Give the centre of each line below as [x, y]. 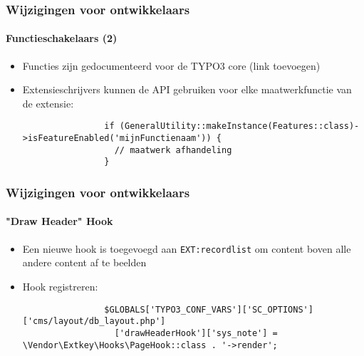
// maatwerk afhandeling [173, 150]
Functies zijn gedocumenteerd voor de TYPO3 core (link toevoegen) [171, 65]
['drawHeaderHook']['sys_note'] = [196, 333]
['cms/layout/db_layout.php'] [94, 321]
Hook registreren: [60, 286]
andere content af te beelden [84, 262]
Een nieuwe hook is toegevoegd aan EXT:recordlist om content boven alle [187, 248]
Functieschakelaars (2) [62, 38]
